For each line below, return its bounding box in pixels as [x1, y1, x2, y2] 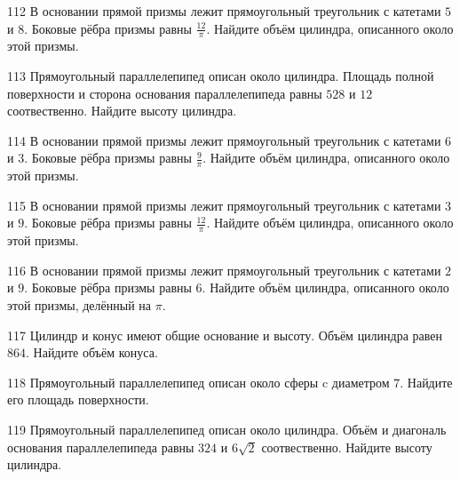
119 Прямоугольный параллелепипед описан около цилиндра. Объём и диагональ [7, 419, 447, 438]
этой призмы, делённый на [7, 296, 152, 315]
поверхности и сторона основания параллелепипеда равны [7, 84, 322, 102]
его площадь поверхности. [7, 390, 149, 409]
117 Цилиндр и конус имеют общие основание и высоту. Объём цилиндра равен [7, 325, 443, 344]
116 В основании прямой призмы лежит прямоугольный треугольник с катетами [7, 260, 441, 279]
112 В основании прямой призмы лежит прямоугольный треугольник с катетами [7, 2, 441, 20]
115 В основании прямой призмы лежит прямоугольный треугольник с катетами [7, 196, 441, 214]
